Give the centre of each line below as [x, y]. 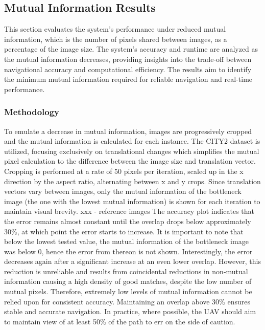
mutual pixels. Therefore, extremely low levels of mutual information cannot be [128, 291]
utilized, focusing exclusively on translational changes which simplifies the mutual [132, 151]
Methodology [32, 112]
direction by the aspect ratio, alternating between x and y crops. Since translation [132, 181]
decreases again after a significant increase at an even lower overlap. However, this [132, 261]
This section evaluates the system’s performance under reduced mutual [115, 29]
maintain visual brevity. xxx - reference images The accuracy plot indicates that [129, 211]
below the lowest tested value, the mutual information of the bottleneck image [126, 241]
